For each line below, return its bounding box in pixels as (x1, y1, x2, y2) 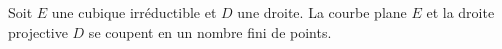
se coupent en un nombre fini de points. (88, 21, 332, 42)
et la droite (426, 2, 495, 22)
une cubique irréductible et (51, 2, 217, 22)
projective (8, 21, 68, 42)
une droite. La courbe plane (237, 2, 407, 22)
